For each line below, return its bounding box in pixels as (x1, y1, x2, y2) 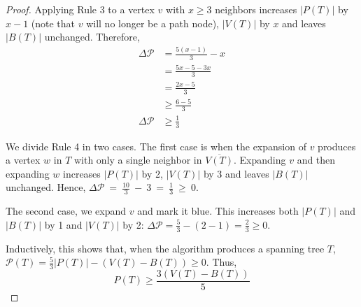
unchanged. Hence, (6, 180, 86, 194)
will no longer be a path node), (86, 15, 220, 30)
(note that (31, 15, 76, 30)
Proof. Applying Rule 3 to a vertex (6, 2, 155, 16)
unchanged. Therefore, (44, 29, 140, 44)
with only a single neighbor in (73, 152, 202, 167)
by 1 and (44, 217, 83, 231)
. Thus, (206, 255, 237, 269)
